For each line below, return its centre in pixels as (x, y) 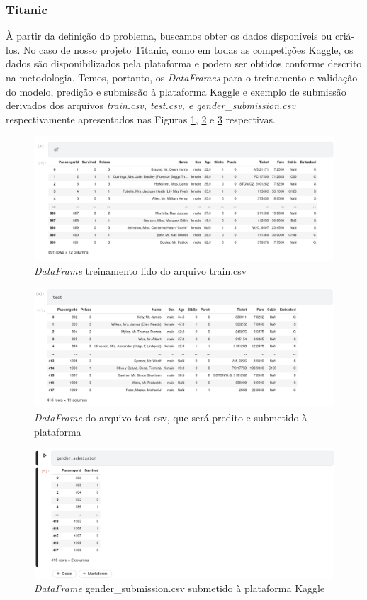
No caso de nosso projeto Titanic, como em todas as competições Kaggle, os (188, 49)
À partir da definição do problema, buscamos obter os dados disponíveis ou (169, 36)
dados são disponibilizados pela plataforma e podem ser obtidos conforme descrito (184, 63)
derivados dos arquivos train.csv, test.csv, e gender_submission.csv (151, 105)
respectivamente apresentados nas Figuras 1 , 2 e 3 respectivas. (141, 119)
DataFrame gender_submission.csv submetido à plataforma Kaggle (180, 588)
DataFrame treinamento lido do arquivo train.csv (141, 270)
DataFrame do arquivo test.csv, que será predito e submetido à (171, 418)
